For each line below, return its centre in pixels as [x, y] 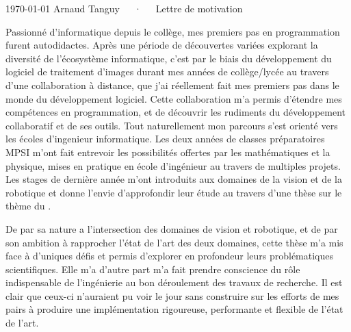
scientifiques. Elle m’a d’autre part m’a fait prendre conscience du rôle [153, 269]
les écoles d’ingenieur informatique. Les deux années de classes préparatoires [165, 139]
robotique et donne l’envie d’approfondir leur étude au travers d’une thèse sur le [174, 192]
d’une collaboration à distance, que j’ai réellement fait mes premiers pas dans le [172, 85]
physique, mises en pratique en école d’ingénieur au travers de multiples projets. [173, 165]
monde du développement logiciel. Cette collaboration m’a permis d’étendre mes [174, 98]
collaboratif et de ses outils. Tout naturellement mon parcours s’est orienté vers [172, 125]
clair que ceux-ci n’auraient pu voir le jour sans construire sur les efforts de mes [172, 295]
